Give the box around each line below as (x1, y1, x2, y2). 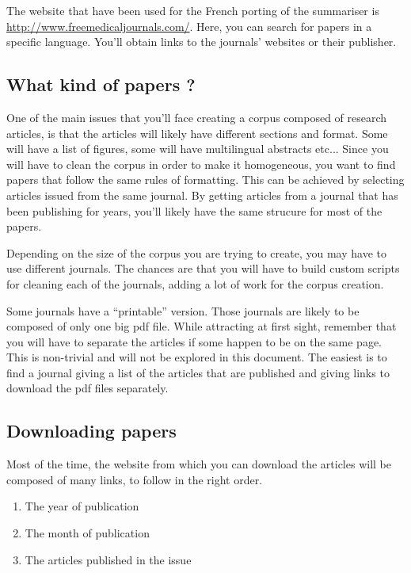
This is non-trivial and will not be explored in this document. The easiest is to (6, 349, 387, 365)
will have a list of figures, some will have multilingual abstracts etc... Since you (6, 140, 389, 157)
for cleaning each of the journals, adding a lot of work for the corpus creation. (6, 275, 384, 292)
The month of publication (25, 525, 150, 541)
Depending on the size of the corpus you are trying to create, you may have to (6, 244, 386, 261)
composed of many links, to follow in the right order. (6, 471, 263, 487)
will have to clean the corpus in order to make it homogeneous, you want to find (6, 155, 396, 172)
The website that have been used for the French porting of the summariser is (6, 2, 379, 18)
